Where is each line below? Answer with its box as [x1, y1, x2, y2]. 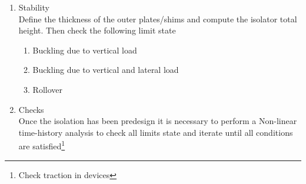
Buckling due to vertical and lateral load [32, 63, 179, 76]
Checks [18, 103, 44, 115]
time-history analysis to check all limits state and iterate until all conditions [18, 126, 293, 138]
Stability [18, 1, 49, 13]
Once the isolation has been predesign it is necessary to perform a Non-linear [18, 115, 297, 127]
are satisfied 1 [18, 138, 65, 152]
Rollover [32, 83, 62, 95]
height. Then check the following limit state [18, 24, 176, 36]
